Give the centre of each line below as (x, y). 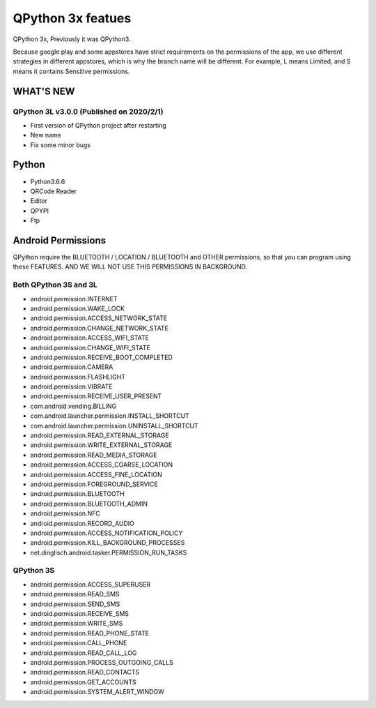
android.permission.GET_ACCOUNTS (84, 682)
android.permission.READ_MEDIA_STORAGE (94, 455)
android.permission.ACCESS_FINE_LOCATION (96, 474)
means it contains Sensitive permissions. (71, 71)
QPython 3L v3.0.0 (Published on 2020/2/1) (88, 112)
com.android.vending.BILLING (73, 406)
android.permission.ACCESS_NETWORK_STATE (99, 318)
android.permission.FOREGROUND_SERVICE (94, 484)
